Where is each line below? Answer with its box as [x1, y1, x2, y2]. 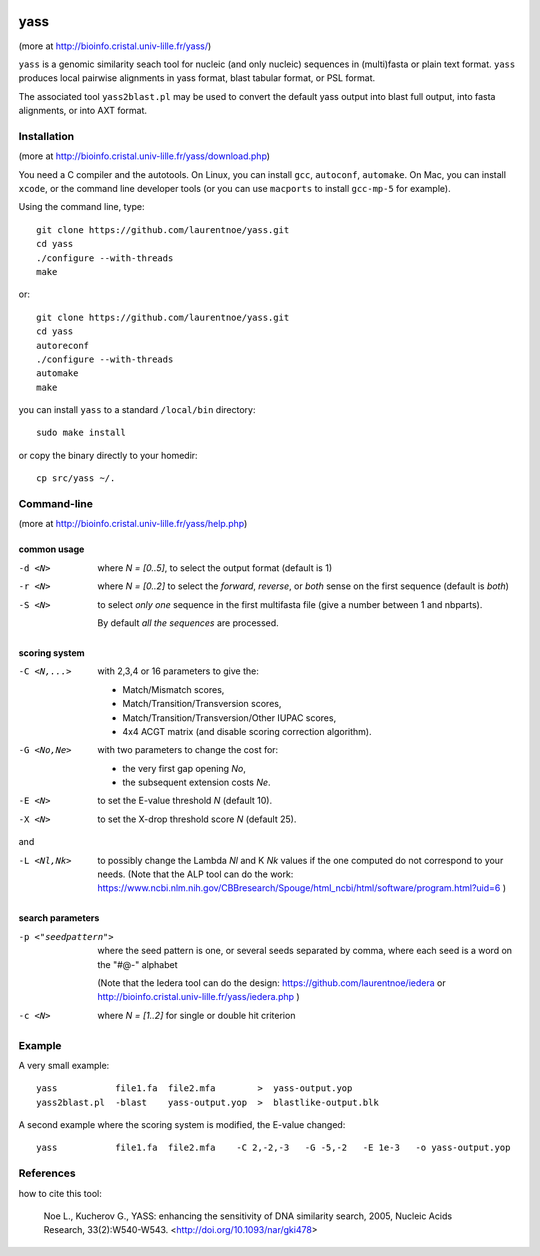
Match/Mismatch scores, [122, 683, 225, 695]
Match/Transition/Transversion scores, [122, 698, 282, 710]
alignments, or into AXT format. [18, 105, 148, 117]
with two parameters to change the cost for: [97, 744, 279, 756]
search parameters [18, 912, 100, 924]
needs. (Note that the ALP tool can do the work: [97, 868, 294, 880]
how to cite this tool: [18, 1187, 102, 1199]
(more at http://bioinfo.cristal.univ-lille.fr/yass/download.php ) [18, 150, 270, 162]
